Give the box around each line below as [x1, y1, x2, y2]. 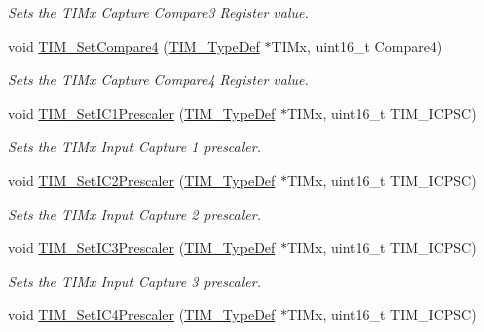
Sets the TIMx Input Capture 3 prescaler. [8, 270, 261, 291]
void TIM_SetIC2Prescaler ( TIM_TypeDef [8, 169, 276, 190]
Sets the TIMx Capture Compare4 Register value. [8, 69, 309, 90]
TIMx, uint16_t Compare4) [271, 35, 443, 56]
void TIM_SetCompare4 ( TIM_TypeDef [8, 35, 260, 56]
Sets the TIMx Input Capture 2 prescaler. [8, 203, 261, 224]
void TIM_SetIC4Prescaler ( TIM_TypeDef [8, 304, 276, 325]
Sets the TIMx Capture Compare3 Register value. [8, 2, 309, 22]
